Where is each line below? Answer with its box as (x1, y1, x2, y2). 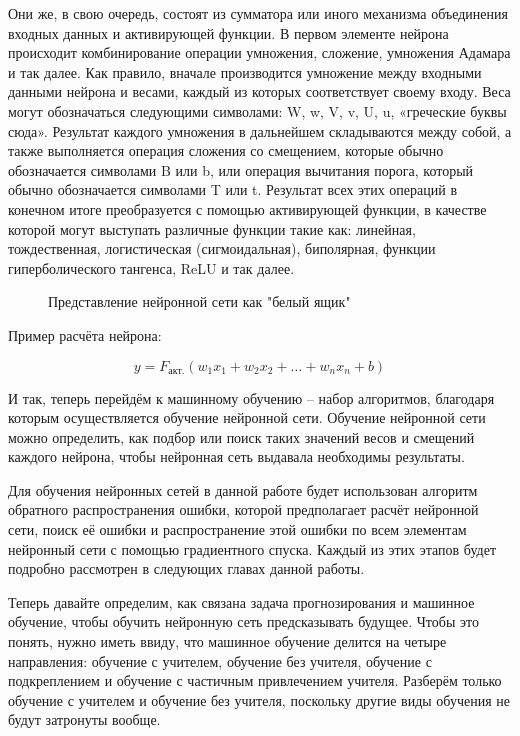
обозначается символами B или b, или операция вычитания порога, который (8, 159, 474, 180)
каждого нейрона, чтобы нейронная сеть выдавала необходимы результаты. (8, 446, 465, 467)
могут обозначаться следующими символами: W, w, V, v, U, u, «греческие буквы (8, 100, 507, 121)
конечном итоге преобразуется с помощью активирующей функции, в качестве (8, 198, 487, 219)
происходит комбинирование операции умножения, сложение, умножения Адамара (8, 42, 511, 63)
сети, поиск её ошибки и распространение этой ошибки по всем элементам (8, 519, 467, 540)
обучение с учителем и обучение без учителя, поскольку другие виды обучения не (8, 689, 510, 710)
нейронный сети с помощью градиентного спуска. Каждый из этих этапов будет (8, 538, 497, 559)
